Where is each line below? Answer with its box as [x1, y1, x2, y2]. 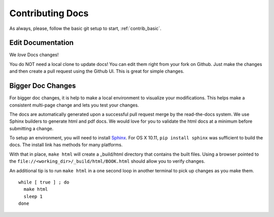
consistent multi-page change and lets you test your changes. [9, 102, 139, 108]
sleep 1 [23, 193, 43, 199]
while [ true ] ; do [18, 179, 70, 185]
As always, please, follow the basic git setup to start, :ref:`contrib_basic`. [9, 25, 162, 31]
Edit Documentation [9, 39, 74, 47]
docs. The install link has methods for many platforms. [9, 142, 123, 148]
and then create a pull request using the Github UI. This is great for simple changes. [9, 68, 185, 75]
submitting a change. [9, 125, 54, 131]
